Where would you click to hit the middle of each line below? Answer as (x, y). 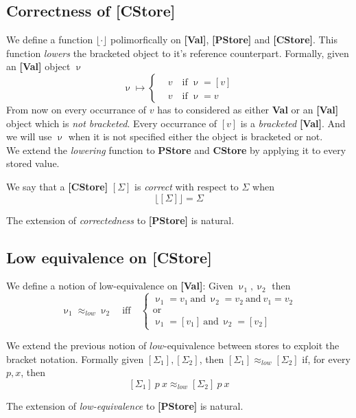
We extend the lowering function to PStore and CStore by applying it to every (176, 150)
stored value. (33, 163)
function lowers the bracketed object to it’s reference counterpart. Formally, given (178, 53)
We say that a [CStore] (57, 186)
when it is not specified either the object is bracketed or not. (195, 136)
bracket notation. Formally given (75, 359)
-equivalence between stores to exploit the (251, 345)
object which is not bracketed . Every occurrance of (112, 123)
